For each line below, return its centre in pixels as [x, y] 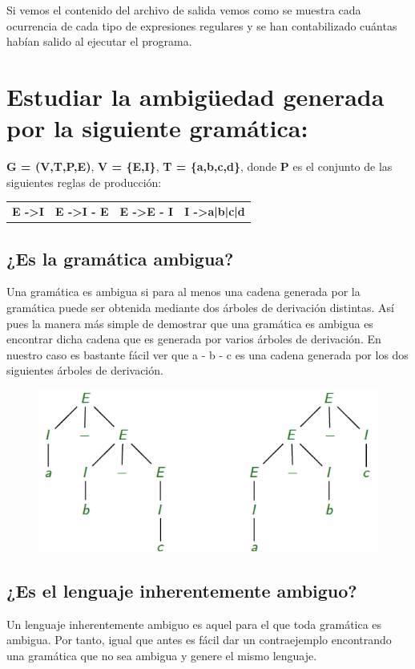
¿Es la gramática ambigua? [120, 258]
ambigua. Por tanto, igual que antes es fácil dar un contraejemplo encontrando [199, 640]
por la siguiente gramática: [157, 128]
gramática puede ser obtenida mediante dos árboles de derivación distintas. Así [200, 307]
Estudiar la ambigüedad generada [195, 96]
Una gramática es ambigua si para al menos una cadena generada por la [183, 292]
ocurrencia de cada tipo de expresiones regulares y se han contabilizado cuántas [202, 25]
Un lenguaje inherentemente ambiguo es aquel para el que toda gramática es [194, 624]
